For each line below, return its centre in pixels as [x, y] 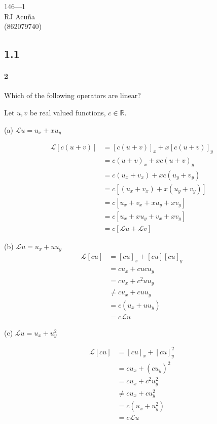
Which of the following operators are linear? [73, 95]
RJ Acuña [20, 16]
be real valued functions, [68, 112]
